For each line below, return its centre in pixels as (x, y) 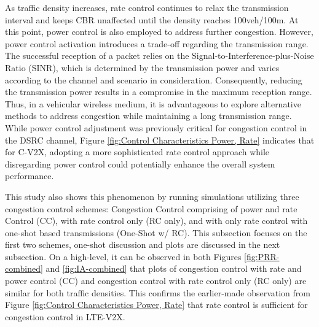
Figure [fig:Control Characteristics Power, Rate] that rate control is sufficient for (156, 305)
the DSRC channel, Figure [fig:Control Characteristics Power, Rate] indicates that (160, 140)
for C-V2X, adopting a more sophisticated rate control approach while (137, 152)
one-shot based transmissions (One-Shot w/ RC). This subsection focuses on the (156, 232)
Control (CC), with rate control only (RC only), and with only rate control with (156, 221)
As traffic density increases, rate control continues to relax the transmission (147, 7)
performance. (30, 176)
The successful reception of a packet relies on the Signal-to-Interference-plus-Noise (159, 56)
